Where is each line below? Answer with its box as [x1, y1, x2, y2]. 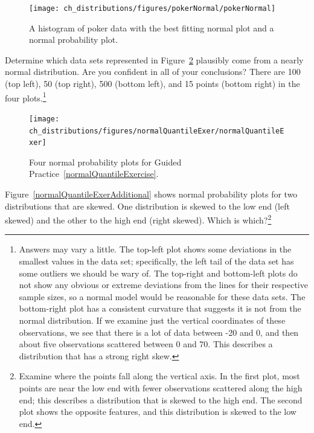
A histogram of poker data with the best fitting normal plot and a [29, 21, 274, 34]
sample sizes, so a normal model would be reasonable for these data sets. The [19, 290, 306, 303]
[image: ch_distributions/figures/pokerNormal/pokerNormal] [29, 4, 276, 13]
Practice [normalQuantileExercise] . [29, 167, 159, 180]
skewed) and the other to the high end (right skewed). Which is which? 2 [5, 212, 272, 226]
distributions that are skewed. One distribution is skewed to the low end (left [5, 199, 290, 212]
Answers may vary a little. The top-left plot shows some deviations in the [19, 243, 292, 255]
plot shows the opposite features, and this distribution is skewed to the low [19, 405, 296, 418]
